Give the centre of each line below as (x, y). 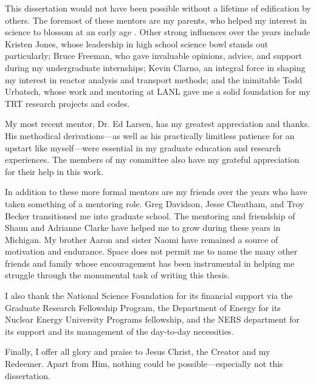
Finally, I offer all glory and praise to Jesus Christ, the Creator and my (138, 351)
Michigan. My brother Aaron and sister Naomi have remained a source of (142, 239)
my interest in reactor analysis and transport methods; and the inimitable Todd (154, 79)
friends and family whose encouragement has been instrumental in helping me (150, 263)
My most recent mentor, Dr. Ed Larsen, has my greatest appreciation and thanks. (158, 124)
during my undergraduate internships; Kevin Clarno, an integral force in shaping (155, 67)
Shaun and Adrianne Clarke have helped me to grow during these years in (143, 228)
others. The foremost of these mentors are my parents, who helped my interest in (156, 20)
